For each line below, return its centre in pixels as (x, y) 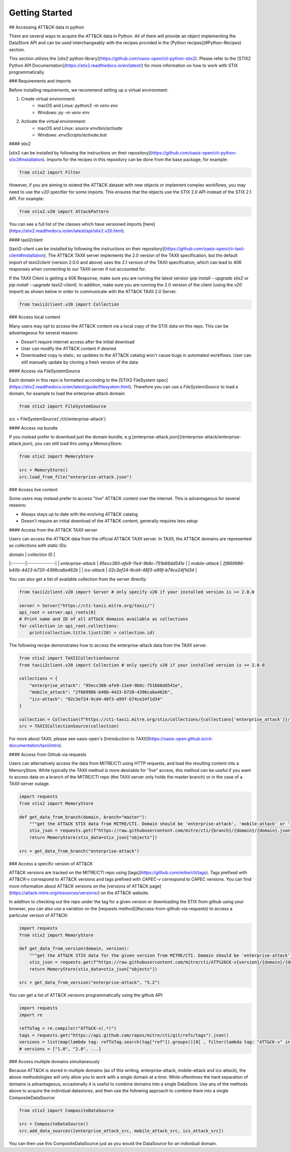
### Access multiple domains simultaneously (54, 1061)
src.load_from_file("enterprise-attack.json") (75, 477)
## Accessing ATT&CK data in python (47, 27)
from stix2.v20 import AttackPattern (64, 211)
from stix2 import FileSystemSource (63, 406)
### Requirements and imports (40, 81)
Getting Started (41, 13)
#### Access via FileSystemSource (45, 371)
